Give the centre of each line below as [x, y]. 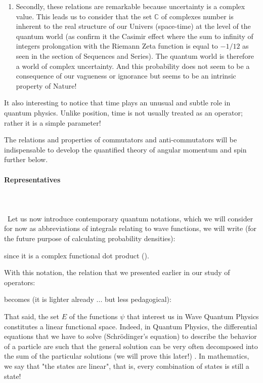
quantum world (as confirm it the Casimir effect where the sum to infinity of [135, 36]
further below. [26, 159]
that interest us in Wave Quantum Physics [193, 316]
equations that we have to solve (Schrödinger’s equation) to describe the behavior [130, 336]
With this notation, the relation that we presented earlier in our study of [117, 272]
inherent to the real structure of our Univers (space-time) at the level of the [133, 26]
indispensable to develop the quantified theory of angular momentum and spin [125, 149]
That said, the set [32, 316]
